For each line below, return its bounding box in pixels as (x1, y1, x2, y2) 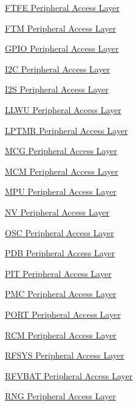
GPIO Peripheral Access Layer (5, 42, 119, 55)
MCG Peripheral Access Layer (5, 144, 117, 157)
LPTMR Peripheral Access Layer (5, 124, 128, 136)
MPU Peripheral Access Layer (5, 185, 117, 198)
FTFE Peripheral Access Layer (5, 1, 120, 13)
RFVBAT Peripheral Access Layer (5, 369, 133, 382)
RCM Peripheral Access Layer (5, 328, 117, 341)
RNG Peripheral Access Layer (5, 390, 116, 402)
